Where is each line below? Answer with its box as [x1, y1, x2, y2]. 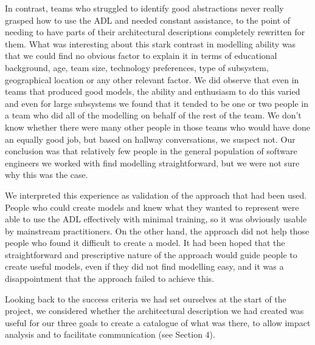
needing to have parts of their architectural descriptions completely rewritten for [5, 26, 305, 38]
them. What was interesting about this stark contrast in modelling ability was [5, 37, 296, 50]
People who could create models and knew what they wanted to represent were [5, 200, 299, 213]
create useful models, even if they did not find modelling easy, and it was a [5, 260, 284, 273]
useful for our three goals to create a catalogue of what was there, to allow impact [5, 316, 311, 329]
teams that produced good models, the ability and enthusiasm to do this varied [5, 85, 300, 98]
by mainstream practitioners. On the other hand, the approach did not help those [5, 224, 310, 237]
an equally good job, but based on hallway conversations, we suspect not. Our [5, 132, 296, 145]
